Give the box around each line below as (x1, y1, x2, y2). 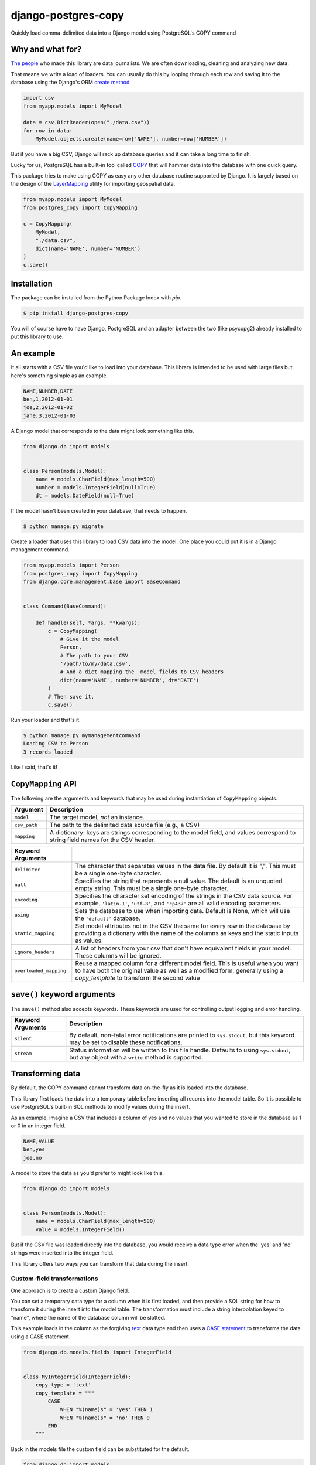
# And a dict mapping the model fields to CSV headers (60, 669, 224, 675)
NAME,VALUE (23, 1138, 54, 1145)
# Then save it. (47, 693, 95, 700)
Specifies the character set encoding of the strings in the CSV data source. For (75, 892, 293, 900)
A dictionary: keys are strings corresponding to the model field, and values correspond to (50, 829, 296, 837)
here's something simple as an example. (11, 372, 108, 379)
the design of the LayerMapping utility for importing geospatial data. (11, 180, 176, 188)
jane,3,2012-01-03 (23, 412, 76, 419)
